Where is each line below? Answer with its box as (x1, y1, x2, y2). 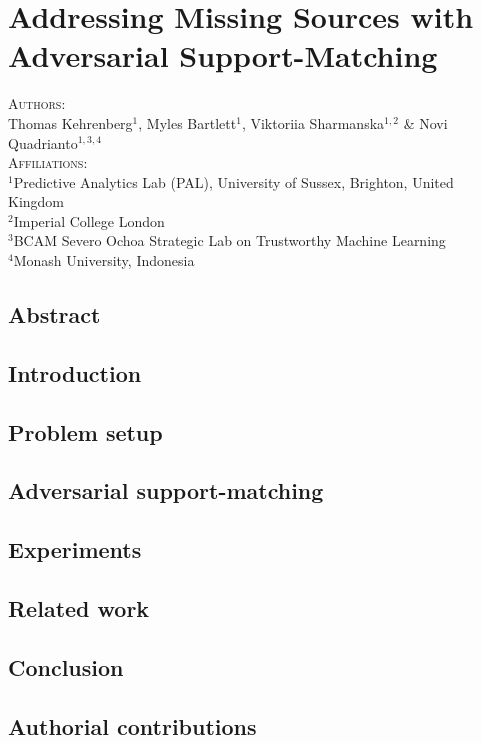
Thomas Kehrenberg (8, 112, 133, 133)
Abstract (8, 299, 101, 330)
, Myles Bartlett (138, 112, 237, 133)
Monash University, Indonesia (13, 250, 195, 271)
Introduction (8, 357, 142, 388)
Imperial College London (13, 210, 165, 231)
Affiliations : (8, 152, 88, 173)
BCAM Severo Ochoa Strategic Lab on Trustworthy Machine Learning (13, 230, 446, 251)
